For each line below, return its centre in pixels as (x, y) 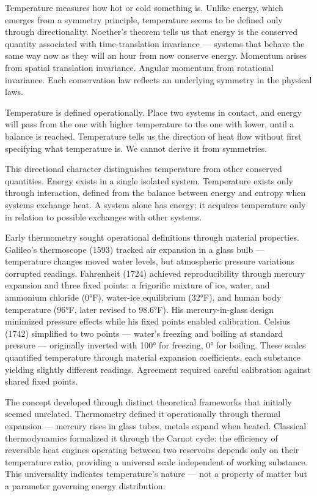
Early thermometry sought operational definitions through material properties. (152, 237)
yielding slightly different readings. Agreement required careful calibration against (158, 369)
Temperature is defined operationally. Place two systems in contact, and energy (153, 112)
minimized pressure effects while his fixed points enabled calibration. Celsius (148, 321)
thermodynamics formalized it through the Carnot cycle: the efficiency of (141, 438)
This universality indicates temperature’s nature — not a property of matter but (156, 474)
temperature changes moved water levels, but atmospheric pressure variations (150, 261)
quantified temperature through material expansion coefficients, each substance (153, 357)
